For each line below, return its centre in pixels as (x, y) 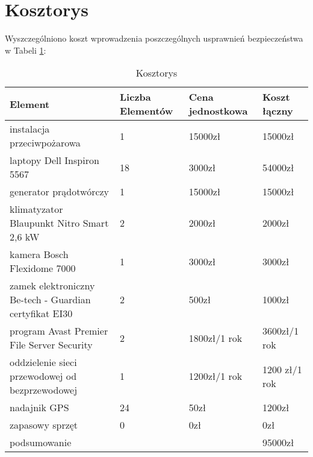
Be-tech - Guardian (50, 300)
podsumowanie (41, 443)
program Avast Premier (59, 331)
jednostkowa (218, 111)
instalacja (30, 129)
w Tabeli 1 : (26, 50)
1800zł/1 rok (215, 338)
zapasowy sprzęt (44, 425)
